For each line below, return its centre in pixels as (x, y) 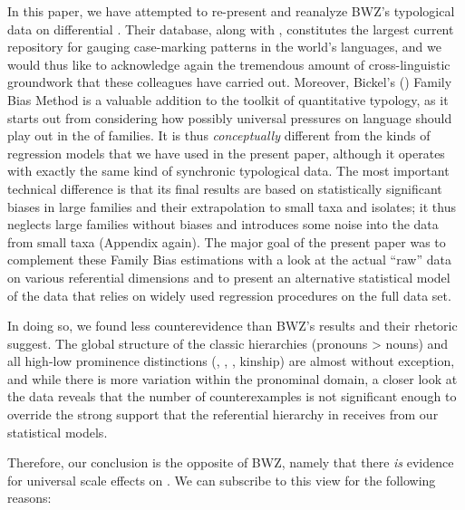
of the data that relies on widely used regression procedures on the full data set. (229, 295)
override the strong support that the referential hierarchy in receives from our (223, 414)
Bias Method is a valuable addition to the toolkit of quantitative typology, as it (228, 99)
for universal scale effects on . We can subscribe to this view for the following (222, 480)
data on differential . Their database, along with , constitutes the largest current (231, 29)
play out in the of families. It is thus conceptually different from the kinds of (219, 135)
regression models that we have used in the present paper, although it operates (226, 153)
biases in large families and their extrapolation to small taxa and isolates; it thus (232, 206)
